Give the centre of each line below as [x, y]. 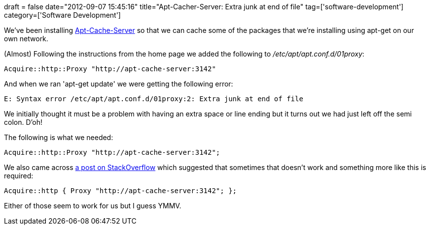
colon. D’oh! [23, 122]
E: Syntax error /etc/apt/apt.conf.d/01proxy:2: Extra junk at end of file [154, 99]
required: [19, 176]
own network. [26, 39]
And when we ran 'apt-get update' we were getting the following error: [119, 84]
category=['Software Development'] [62, 15]
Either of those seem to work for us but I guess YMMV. [93, 206]
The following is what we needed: [59, 137]
